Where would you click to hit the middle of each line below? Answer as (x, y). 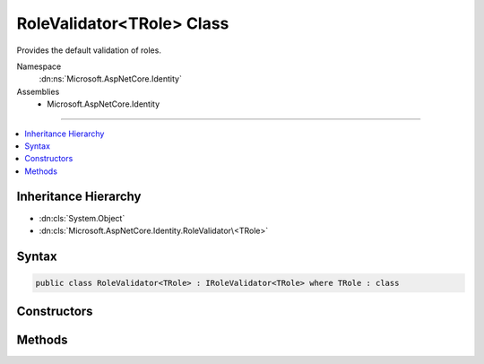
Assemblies (38, 91)
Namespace (39, 66)
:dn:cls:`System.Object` (82, 218)
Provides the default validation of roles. (89, 50)
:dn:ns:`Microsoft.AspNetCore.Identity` (111, 79)
